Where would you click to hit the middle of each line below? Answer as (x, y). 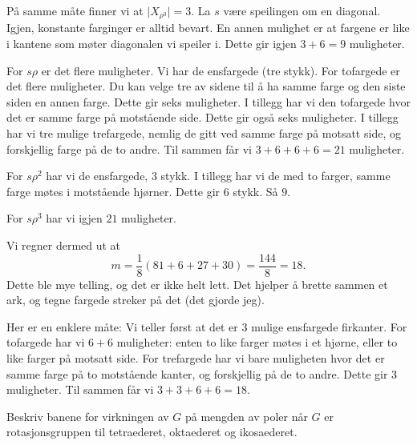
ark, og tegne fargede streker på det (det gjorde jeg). (136, 300)
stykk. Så (255, 191)
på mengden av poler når (246, 416)
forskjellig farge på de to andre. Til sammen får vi (129, 148)
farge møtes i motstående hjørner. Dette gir (113, 191)
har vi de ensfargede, (97, 176)
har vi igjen (74, 218)
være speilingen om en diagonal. (302, 10)
